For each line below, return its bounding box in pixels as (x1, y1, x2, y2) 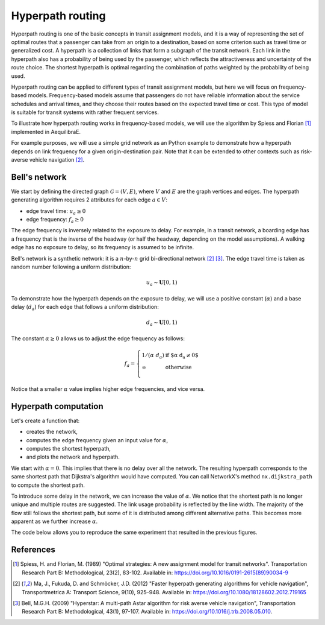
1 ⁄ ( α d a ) (141, 352, 165, 360)
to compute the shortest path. (11, 481, 85, 489)
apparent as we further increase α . (11, 518, 98, 525)
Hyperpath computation (11, 401, 104, 411)
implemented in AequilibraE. (11, 128, 81, 135)
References (11, 545, 55, 555)
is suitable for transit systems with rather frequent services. (11, 109, 159, 116)
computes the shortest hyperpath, (26, 445, 111, 452)
